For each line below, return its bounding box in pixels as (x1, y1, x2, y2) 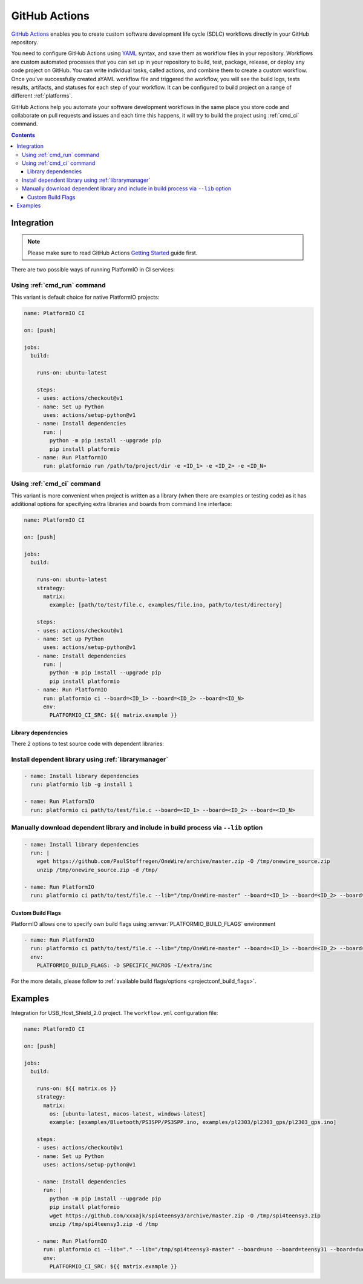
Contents (11, 131, 36, 139)
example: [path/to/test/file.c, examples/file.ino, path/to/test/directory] (49, 602, 283, 608)
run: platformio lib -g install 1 (30, 781, 133, 788)
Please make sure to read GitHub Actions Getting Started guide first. (27, 249, 198, 256)
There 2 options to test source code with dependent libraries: (11, 740, 165, 748)
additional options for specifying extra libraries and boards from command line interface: (11, 501, 232, 508)
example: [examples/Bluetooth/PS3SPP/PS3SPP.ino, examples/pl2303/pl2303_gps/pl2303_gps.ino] (49, 1119, 337, 1126)
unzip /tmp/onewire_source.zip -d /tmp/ (36, 867, 159, 873)
